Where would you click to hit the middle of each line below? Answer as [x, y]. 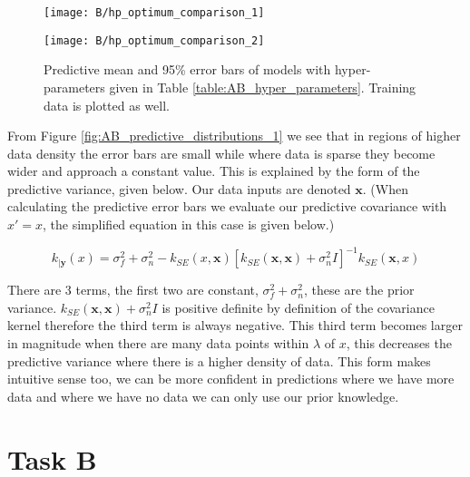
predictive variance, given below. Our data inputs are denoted [179, 188]
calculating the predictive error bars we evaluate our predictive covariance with [227, 206]
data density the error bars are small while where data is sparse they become [221, 153]
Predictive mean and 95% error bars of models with [187, 69]
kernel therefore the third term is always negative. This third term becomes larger [235, 325]
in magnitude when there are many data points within [158, 342]
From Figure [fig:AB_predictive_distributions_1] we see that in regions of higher [234, 136]
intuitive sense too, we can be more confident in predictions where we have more [231, 379]
